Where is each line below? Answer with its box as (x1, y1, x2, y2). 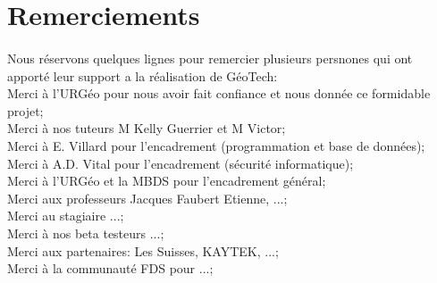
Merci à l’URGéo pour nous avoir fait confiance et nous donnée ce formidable (7, 84, 431, 103)
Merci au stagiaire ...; (7, 206, 124, 225)
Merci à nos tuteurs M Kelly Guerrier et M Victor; (7, 119, 286, 137)
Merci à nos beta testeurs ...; (7, 223, 164, 242)
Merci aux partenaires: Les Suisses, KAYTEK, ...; (7, 241, 279, 260)
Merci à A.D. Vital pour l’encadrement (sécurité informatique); (7, 154, 354, 172)
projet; (7, 101, 44, 120)
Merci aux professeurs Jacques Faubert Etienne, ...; (7, 188, 288, 207)
